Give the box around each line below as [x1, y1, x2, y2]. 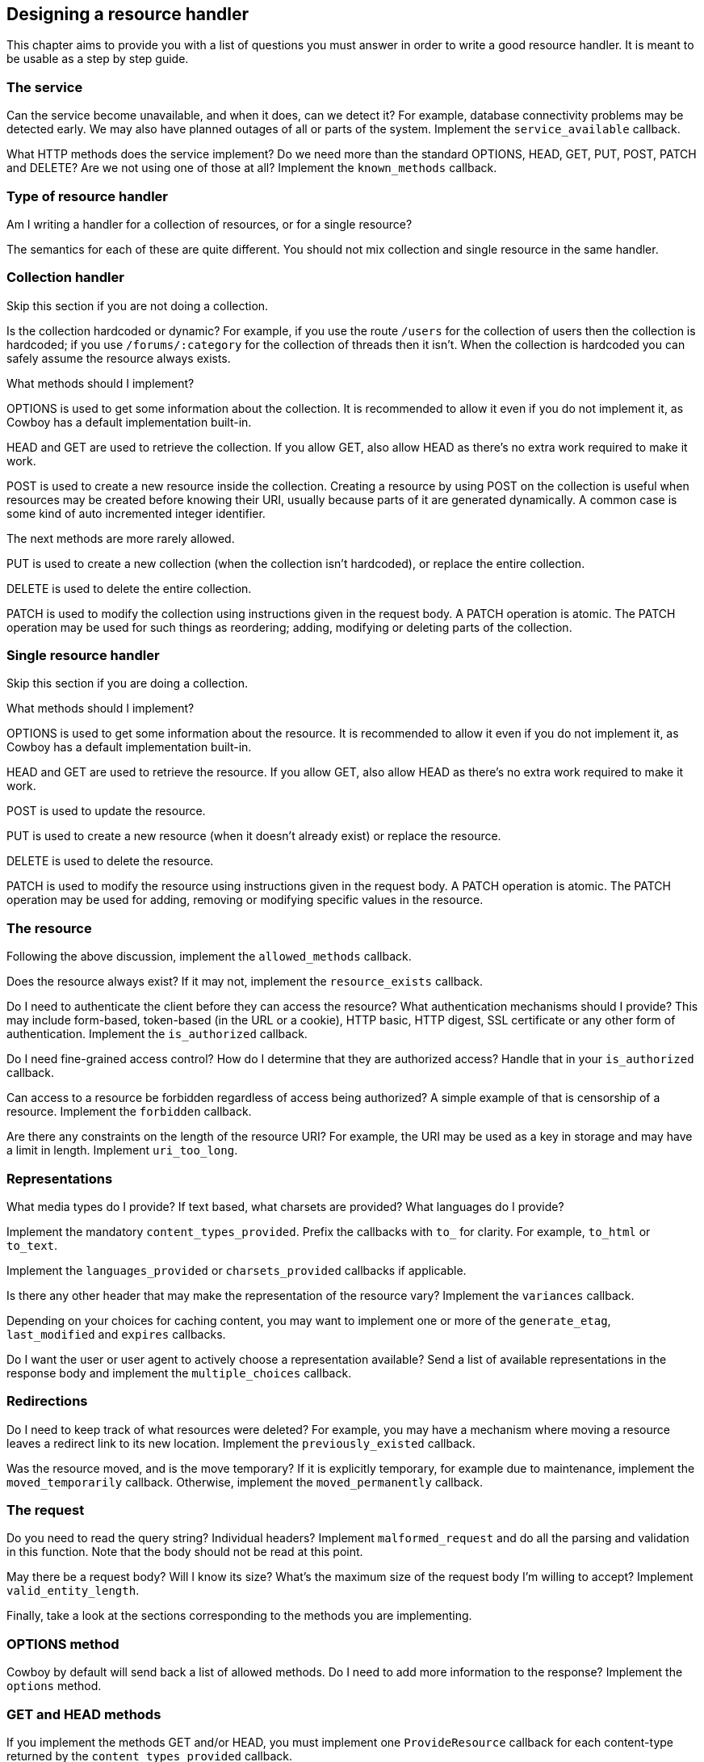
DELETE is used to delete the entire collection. [6, 581, 252, 595]
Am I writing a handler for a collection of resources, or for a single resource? [6, 217, 413, 231]
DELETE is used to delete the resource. [6, 854, 214, 868]
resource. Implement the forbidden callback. [6, 1104, 252, 1119]
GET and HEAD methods [6, 1705, 161, 1722]
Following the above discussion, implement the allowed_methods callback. [6, 949, 412, 964]
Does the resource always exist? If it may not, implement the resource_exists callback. [6, 974, 483, 989]
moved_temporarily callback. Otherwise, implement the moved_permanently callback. [6, 1474, 483, 1489]
